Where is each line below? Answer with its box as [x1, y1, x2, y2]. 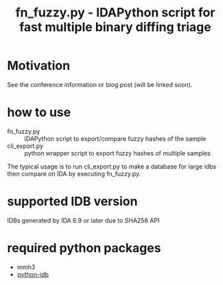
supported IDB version [7, 194, 138, 210]
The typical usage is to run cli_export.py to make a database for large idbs [7, 162, 217, 171]
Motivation [7, 58, 71, 73]
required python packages [7, 240, 161, 256]
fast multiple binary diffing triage [19, 19, 211, 35]
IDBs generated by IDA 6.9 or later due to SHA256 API [7, 216, 160, 224]
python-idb [16, 270, 49, 278]
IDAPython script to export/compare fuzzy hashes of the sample [24, 134, 207, 142]
